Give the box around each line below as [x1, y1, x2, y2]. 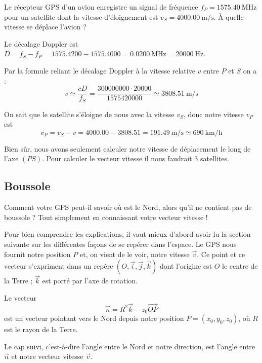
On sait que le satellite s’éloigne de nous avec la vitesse [4, 108, 174, 119]
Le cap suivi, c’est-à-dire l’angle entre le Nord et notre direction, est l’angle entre [4, 341, 255, 351]
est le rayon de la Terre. [4, 324, 78, 335]
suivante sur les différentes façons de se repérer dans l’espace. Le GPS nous [4, 239, 237, 249]
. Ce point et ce [197, 248, 245, 259]
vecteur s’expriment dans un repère [4, 261, 113, 271]
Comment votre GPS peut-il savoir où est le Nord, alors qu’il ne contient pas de [4, 202, 252, 212]
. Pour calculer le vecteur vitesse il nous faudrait [42, 153, 192, 164]
